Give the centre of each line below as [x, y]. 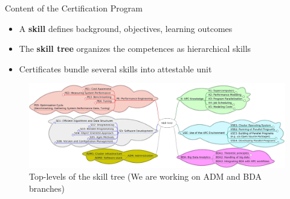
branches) [47, 188]
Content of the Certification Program [74, 8]
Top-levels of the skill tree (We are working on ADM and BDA [146, 176]
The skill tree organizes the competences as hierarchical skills [135, 49]
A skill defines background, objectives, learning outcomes [126, 28]
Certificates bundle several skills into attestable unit [115, 68]
